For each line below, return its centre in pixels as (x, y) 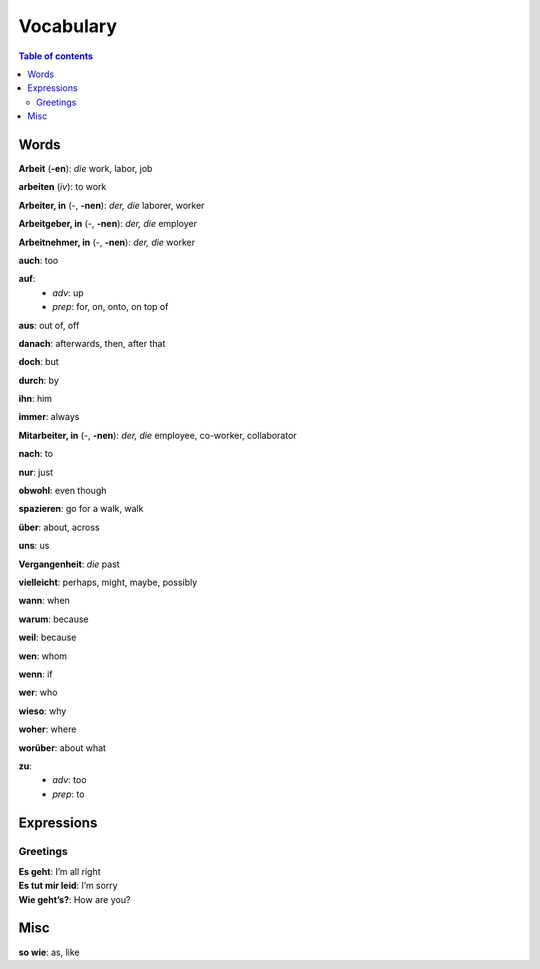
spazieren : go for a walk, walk (81, 509)
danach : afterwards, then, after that (92, 343)
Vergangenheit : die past (69, 564)
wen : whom (43, 656)
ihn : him (35, 399)
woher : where (47, 729)
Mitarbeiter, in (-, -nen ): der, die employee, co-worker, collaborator (157, 435)
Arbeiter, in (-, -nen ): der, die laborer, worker (111, 205)
